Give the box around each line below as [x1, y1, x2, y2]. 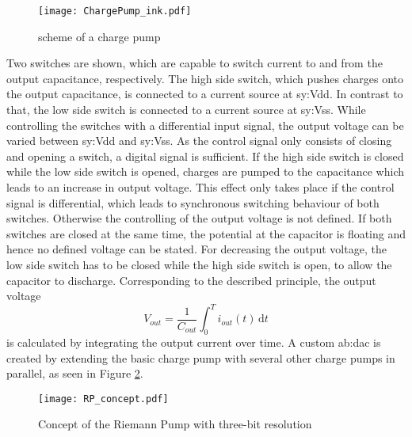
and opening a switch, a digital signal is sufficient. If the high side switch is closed [6, 147, 404, 164]
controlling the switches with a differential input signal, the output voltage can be [6, 116, 404, 133]
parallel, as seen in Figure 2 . [6, 365, 143, 382]
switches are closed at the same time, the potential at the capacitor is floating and [6, 225, 406, 241]
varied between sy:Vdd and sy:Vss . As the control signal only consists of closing [6, 132, 392, 149]
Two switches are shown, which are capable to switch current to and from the [6, 55, 383, 71]
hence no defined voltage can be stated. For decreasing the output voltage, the [6, 241, 387, 257]
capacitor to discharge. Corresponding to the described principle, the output [6, 272, 376, 288]
